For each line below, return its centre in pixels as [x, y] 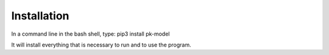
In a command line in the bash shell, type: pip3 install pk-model [90, 34]
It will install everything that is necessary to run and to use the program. [101, 45]
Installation [40, 16]
